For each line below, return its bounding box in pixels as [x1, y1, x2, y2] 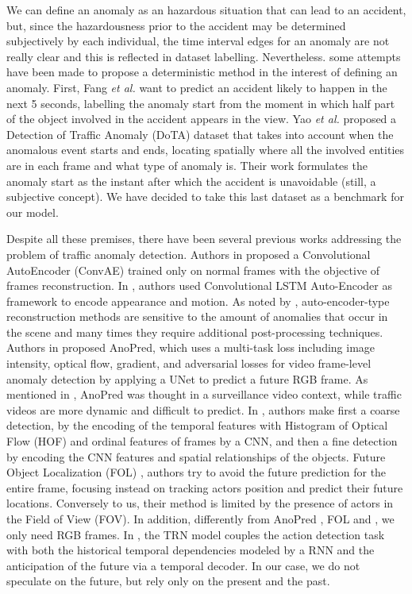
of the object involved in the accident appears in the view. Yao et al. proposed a [6, 110, 397, 127]
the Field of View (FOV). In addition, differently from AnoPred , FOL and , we [6, 511, 395, 526]
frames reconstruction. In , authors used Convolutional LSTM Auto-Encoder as [6, 277, 392, 294]
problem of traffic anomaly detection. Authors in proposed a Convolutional [6, 245, 371, 262]
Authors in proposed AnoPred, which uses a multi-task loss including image [6, 339, 375, 356]
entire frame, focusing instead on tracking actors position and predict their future [6, 479, 403, 496]
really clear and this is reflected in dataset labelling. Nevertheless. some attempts [6, 48, 401, 64]
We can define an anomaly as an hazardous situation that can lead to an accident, [6, 2, 406, 17]
